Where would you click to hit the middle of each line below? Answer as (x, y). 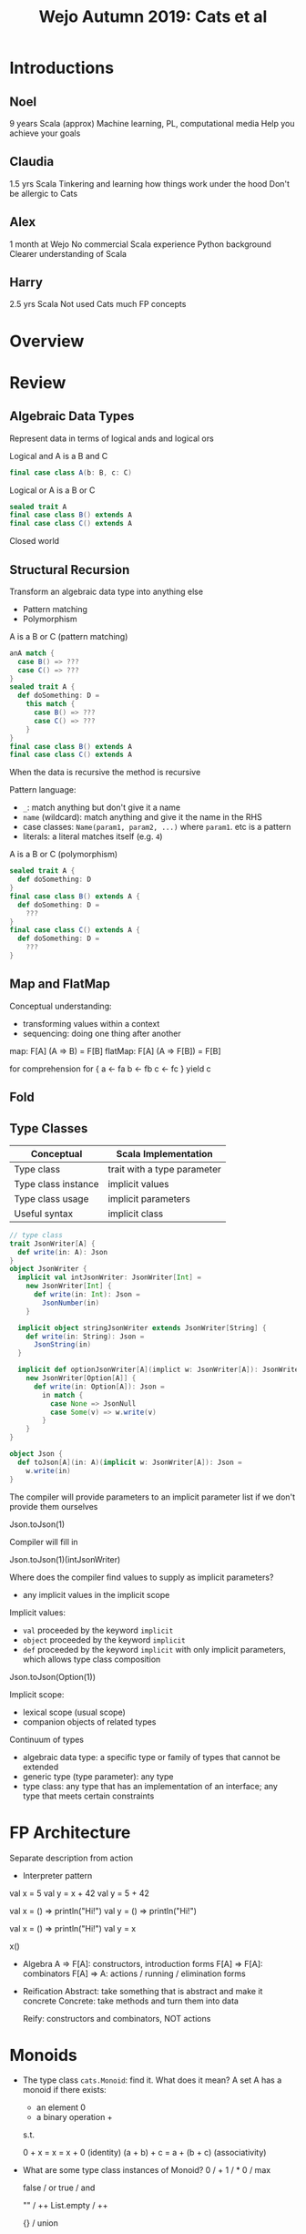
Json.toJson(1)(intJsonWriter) (65, 1559)
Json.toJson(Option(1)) (52, 1676)
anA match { (32, 653)
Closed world (35, 541)
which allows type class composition (92, 1659)
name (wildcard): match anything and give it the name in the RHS (142, 817)
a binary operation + (74, 2117)
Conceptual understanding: (61, 1006)
